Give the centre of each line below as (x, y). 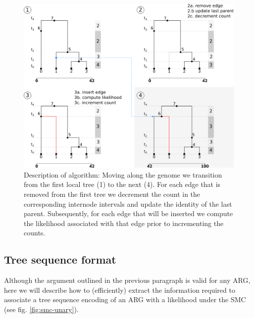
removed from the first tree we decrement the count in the (112, 194)
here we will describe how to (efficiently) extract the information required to (120, 290)
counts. (35, 233)
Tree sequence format (60, 259)
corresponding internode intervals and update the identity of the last (128, 204)
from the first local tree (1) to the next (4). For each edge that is (122, 184)
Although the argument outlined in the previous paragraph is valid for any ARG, (127, 280)
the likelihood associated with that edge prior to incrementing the (124, 223)
